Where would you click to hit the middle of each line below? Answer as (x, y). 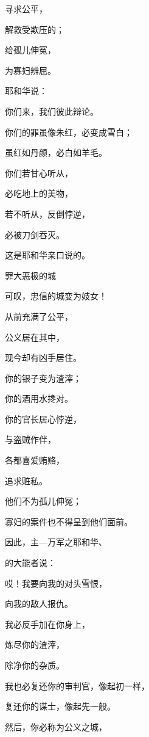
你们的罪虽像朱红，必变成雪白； (69, 132)
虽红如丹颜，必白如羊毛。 (56, 152)
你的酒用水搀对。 (39, 398)
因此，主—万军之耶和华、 (56, 542)
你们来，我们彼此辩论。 (52, 111)
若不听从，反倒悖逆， (47, 213)
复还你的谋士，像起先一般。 (60, 706)
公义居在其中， (35, 337)
